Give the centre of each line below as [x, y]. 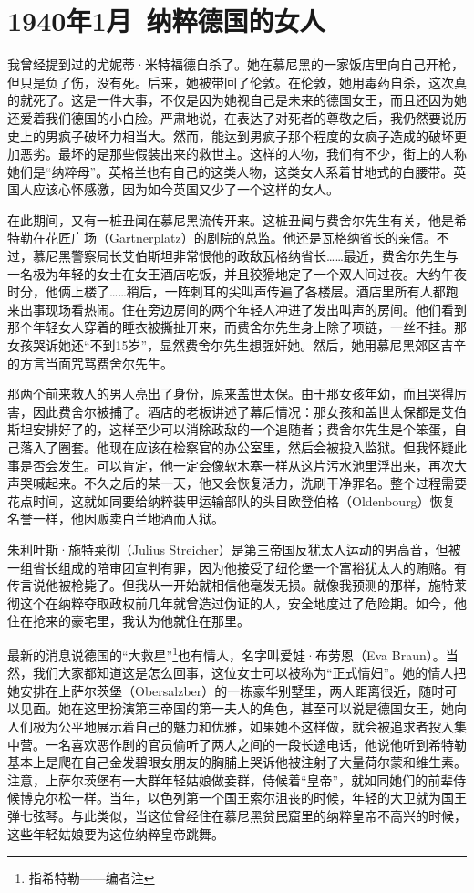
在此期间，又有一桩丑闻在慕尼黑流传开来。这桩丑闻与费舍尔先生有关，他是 [231, 219]
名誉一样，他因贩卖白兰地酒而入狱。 [116, 519]
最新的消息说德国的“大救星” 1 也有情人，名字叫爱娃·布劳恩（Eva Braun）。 [227, 653]
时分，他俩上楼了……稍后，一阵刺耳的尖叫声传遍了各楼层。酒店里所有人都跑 [233, 291]
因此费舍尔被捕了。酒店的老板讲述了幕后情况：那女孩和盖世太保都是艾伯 [249, 411]
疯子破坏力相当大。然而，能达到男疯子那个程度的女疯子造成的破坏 [256, 135]
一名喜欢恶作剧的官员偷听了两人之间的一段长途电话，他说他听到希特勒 [256, 744]
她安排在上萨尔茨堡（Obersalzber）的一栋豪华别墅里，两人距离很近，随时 [226, 690]
